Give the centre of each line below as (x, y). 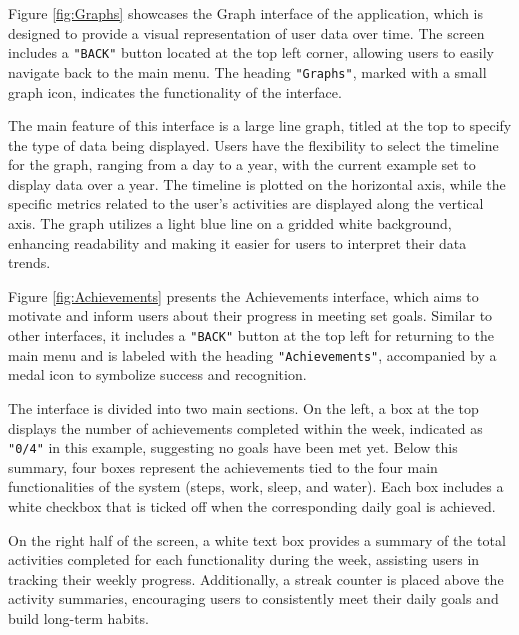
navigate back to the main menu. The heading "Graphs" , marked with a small (247, 71)
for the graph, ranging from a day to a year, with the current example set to (242, 164)
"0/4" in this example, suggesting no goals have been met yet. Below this (233, 447)
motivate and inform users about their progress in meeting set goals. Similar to (250, 315)
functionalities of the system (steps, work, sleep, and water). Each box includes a (256, 486)
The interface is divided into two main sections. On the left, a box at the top (243, 407)
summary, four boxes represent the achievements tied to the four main (223, 466)
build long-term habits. (78, 617)
